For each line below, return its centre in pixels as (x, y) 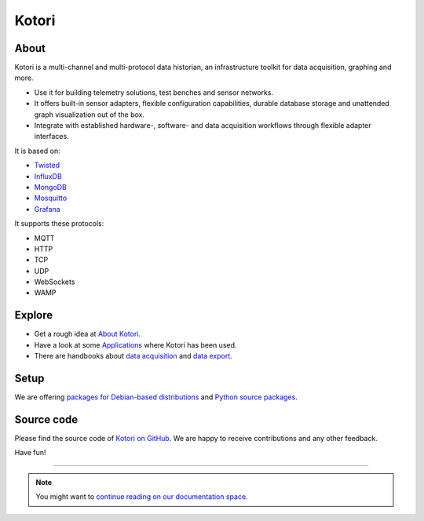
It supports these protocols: (59, 224)
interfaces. (52, 137)
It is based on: (37, 151)
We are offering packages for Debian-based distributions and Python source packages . (156, 397)
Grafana (47, 209)
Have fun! (30, 453)
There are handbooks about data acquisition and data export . (133, 356)
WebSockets (55, 282)
